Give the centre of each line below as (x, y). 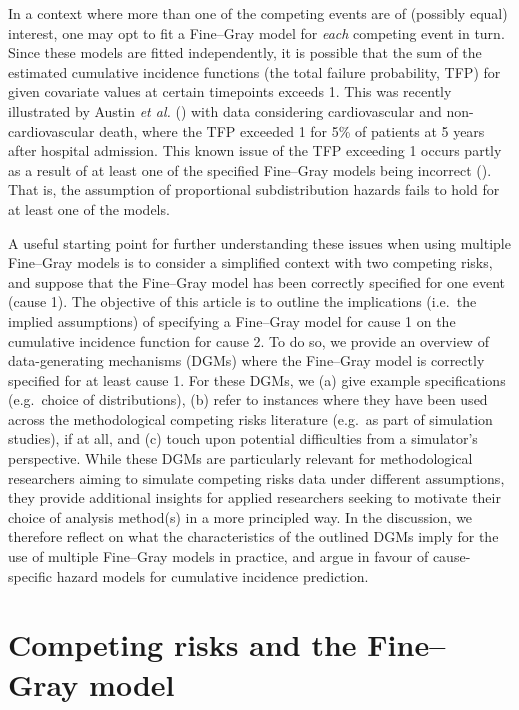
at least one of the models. (89, 208)
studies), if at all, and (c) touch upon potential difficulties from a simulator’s (243, 438)
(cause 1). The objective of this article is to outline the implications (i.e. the (242, 301)
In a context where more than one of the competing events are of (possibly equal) (258, 13)
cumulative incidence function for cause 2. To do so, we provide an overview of (248, 340)
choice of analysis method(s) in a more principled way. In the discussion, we (240, 516)
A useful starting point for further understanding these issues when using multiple (259, 242)
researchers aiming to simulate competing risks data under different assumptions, (256, 477)
